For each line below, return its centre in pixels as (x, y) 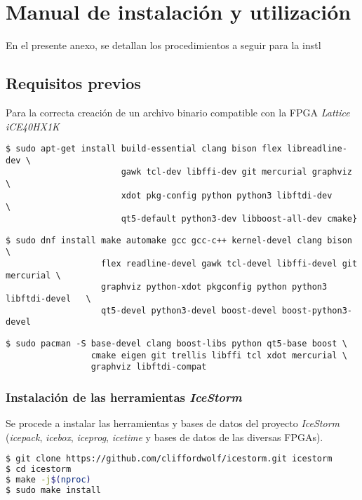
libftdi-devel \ (48, 298)
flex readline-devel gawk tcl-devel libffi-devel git (229, 264)
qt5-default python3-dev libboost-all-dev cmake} (239, 219)
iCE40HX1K (33, 126)
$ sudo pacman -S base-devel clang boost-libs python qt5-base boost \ (176, 343)
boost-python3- (317, 310)
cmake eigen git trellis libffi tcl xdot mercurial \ (219, 355)
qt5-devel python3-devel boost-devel (189, 310)
